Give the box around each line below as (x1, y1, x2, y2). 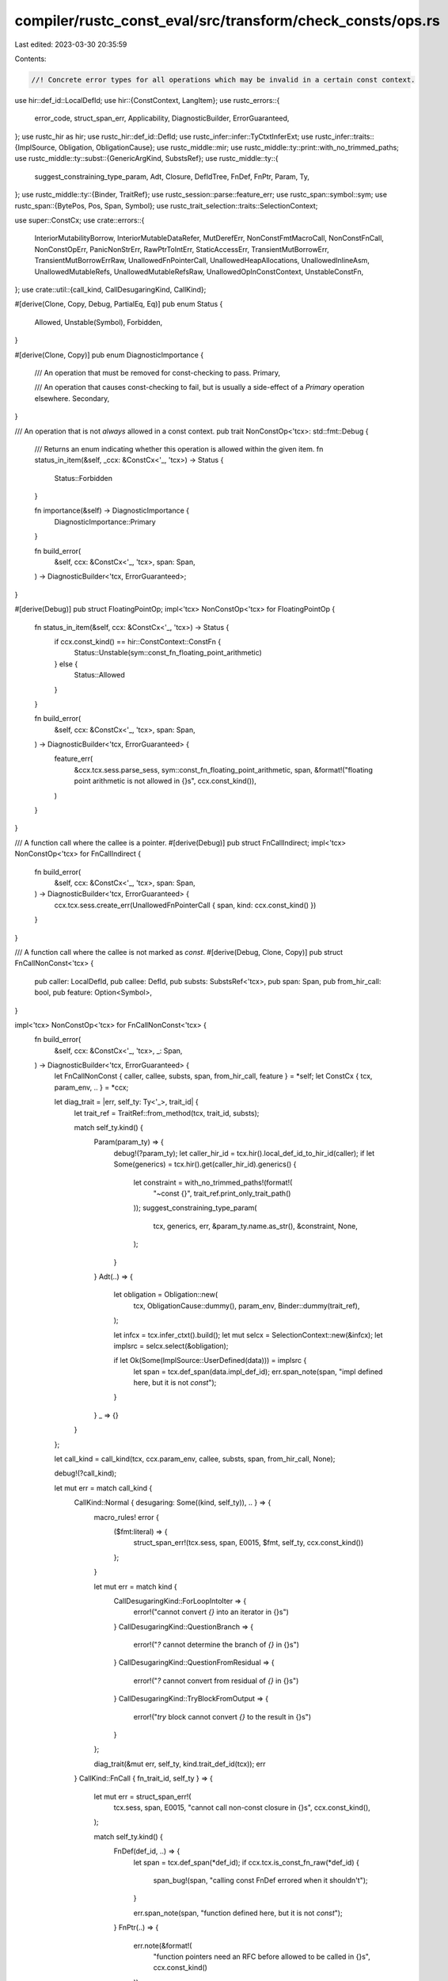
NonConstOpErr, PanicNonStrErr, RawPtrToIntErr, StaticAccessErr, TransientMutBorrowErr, (34, 244, 329, 254)
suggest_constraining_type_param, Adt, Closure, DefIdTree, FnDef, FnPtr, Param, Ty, (34, 171, 310, 181)
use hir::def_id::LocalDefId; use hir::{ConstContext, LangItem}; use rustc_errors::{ (14, 95, 280, 105)
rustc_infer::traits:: (314, 132, 375, 141)
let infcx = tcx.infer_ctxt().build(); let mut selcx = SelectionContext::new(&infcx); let (113, 1330, 383, 1339)
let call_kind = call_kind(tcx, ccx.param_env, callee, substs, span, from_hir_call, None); (54, 1454, 336, 1464)
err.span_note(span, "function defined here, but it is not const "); (133, 1908, 344, 1918)
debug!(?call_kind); (54, 1468, 117, 1478)
